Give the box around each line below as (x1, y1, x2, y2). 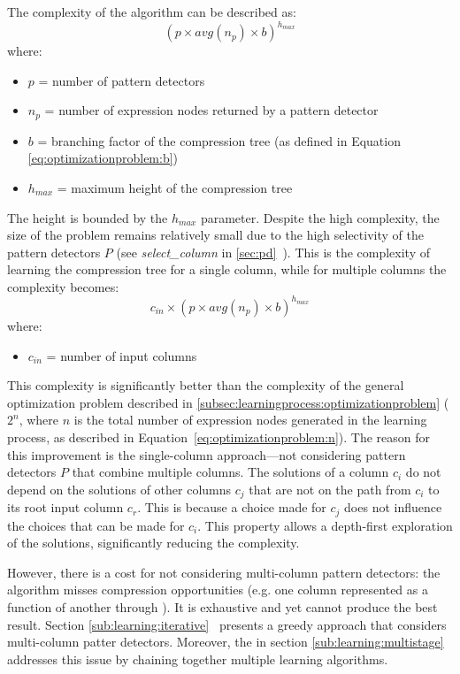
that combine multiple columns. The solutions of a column (72, 463, 389, 481)
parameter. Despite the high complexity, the (200, 208, 440, 226)
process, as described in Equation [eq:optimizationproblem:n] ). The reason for (7, 427, 431, 446)
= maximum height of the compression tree (57, 178, 293, 196)
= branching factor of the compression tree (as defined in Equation (37, 131, 401, 149)
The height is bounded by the (7, 208, 168, 226)
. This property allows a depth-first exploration (197, 516, 453, 534)
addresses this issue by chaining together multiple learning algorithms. (7, 649, 388, 668)
